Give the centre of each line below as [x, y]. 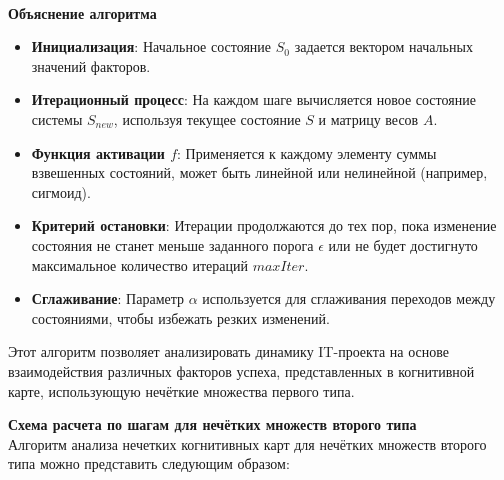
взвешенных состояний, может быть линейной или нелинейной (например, [259, 172]
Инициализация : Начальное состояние [151, 46]
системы [57, 118]
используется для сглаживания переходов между [349, 298]
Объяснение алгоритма [82, 12]
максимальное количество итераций [139, 264]
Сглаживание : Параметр [108, 298]
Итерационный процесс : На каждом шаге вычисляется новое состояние [253, 99]
